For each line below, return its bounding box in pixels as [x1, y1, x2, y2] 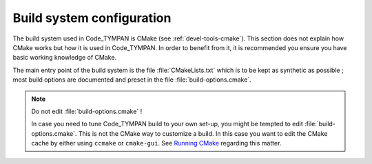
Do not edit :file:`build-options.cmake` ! [31, 107, 143, 115]
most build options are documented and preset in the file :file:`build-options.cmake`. [12, 75, 251, 84]
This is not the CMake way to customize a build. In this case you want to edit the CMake [78, 129, 328, 137]
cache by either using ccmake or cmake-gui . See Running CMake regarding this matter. [31, 139, 282, 148]
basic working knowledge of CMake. [12, 54, 117, 62]
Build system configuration [12, 10, 172, 25]
